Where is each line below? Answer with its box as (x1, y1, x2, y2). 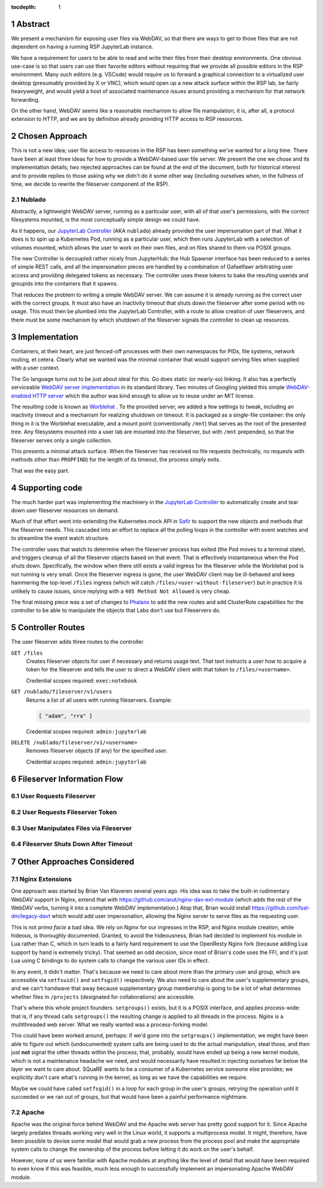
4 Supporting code (11, 483, 83, 493)
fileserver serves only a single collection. (11, 437, 112, 444)
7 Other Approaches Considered (11, 856, 135, 866)
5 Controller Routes (11, 623, 85, 633)
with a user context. (11, 364, 60, 371)
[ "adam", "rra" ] (38, 713, 93, 719)
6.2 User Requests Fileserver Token (11, 808, 117, 817)
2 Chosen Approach (11, 131, 87, 141)
